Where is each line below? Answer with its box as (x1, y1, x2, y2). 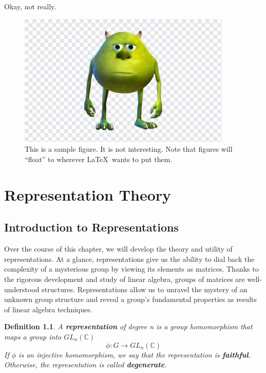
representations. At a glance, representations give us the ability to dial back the (4, 253, 255, 264)
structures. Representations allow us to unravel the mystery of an (42, 283, 248, 294)
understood (4, 283, 40, 294)
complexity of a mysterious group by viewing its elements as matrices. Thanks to (4, 263, 259, 274)
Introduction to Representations (4, 219, 179, 235)
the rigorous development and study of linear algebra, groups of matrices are (4, 274, 245, 285)
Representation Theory (4, 184, 172, 205)
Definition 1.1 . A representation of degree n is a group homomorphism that (4, 321, 253, 332)
